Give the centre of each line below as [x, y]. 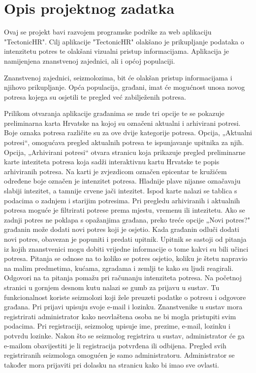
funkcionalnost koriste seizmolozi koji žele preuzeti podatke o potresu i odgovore [125, 297]
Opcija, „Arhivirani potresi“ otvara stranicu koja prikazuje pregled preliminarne [125, 152]
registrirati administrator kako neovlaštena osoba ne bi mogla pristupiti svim [120, 316]
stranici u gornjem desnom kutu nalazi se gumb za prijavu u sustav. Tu [112, 287]
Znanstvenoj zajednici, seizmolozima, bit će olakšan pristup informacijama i [118, 77]
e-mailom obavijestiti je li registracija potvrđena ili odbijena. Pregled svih [115, 345]
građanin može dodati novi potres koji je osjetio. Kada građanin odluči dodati [122, 229]
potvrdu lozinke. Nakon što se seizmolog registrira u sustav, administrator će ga [124, 335]
